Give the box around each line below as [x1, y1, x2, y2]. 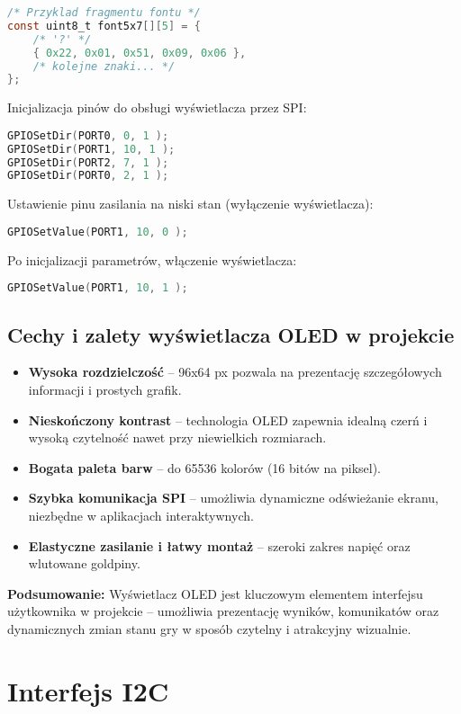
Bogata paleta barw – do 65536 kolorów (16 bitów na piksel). [28, 458, 382, 477]
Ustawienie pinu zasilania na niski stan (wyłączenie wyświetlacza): [7, 194, 374, 213]
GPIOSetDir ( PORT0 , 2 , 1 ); [7, 169, 169, 183]
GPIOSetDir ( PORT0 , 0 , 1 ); [7, 129, 169, 142]
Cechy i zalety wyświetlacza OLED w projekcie [7, 320, 455, 348]
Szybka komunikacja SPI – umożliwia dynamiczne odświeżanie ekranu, [28, 488, 438, 507]
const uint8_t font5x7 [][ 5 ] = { [7, 19, 201, 32]
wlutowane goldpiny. [28, 554, 140, 573]
